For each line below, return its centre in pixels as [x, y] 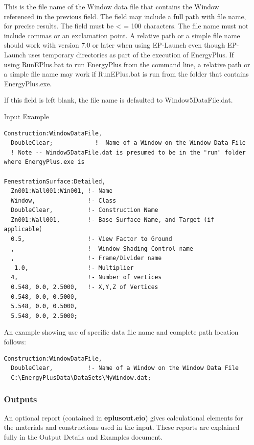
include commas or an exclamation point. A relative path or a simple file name [122, 35]
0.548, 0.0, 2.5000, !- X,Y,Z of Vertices [84, 287]
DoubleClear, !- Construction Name [84, 210]
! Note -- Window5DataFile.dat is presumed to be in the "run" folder [128, 152]
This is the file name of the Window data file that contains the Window [112, 6]
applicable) [23, 229]
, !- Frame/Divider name [86, 258]
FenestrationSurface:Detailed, [55, 181]
